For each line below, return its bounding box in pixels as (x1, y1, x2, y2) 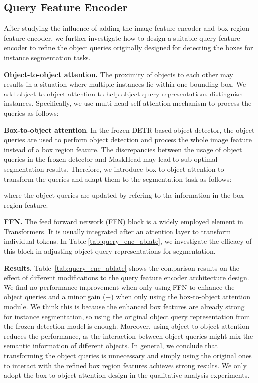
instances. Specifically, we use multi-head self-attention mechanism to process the (4, 98, 252, 108)
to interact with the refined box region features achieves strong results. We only (4, 360, 247, 370)
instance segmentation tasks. (4, 52, 91, 62)
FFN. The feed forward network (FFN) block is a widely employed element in (4, 216, 243, 227)
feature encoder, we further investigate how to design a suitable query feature (4, 32, 240, 43)
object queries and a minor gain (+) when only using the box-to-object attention (4, 291, 250, 302)
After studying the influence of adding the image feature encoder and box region (4, 23, 249, 33)
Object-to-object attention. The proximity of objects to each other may (4, 69, 233, 79)
